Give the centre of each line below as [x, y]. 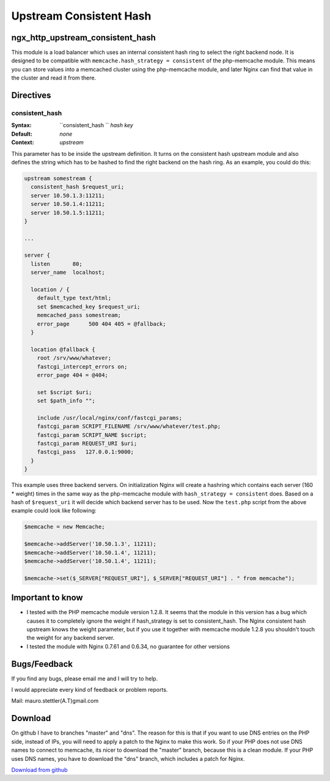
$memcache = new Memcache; [64, 527]
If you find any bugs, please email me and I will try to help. [85, 678]
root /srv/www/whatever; [74, 358]
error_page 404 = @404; [72, 375]
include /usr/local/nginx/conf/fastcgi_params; [110, 418]
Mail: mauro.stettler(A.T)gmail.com [55, 701]
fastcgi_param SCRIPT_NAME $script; [92, 435]
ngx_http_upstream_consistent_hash [83, 38]
